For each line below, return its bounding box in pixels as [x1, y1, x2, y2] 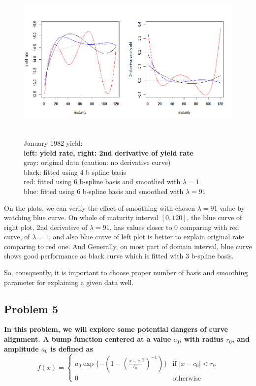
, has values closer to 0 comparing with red [109, 222, 239, 232]
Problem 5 [4, 301, 58, 316]
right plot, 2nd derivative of [4, 222, 88, 232]
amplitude [4, 343, 39, 354]
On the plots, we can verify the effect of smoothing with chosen [4, 202, 195, 213]
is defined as [50, 343, 93, 354]
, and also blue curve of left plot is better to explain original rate [49, 231, 245, 242]
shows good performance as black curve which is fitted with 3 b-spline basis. [4, 251, 234, 261]
